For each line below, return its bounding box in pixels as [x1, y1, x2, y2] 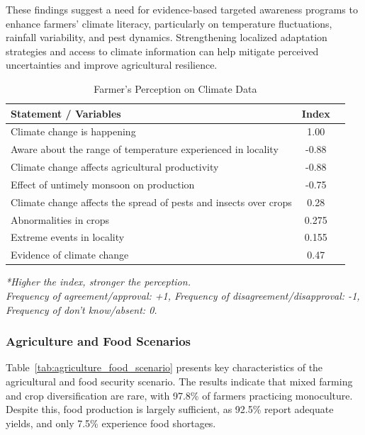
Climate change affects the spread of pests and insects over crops [11, 194, 292, 209]
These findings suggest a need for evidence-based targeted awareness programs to [6, 2, 358, 16]
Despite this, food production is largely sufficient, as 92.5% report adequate [6, 402, 334, 417]
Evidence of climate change [11, 247, 129, 262]
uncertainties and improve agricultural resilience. [6, 57, 218, 72]
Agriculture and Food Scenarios [6, 332, 191, 350]
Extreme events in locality [11, 230, 125, 244]
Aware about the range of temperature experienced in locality [11, 142, 279, 157]
